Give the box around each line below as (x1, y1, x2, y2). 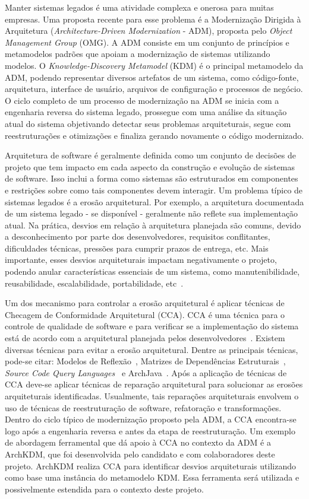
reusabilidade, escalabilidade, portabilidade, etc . (5, 276, 184, 289)
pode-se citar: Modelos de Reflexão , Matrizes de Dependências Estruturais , (5, 355, 286, 367)
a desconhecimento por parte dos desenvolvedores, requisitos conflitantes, (5, 230, 270, 243)
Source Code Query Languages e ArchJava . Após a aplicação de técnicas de (5, 366, 287, 379)
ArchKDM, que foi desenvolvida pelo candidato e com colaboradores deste (5, 447, 275, 460)
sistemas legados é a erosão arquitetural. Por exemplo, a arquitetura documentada (5, 195, 304, 208)
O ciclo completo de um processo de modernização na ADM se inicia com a (5, 94, 279, 106)
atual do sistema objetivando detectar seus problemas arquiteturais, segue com (5, 117, 291, 129)
